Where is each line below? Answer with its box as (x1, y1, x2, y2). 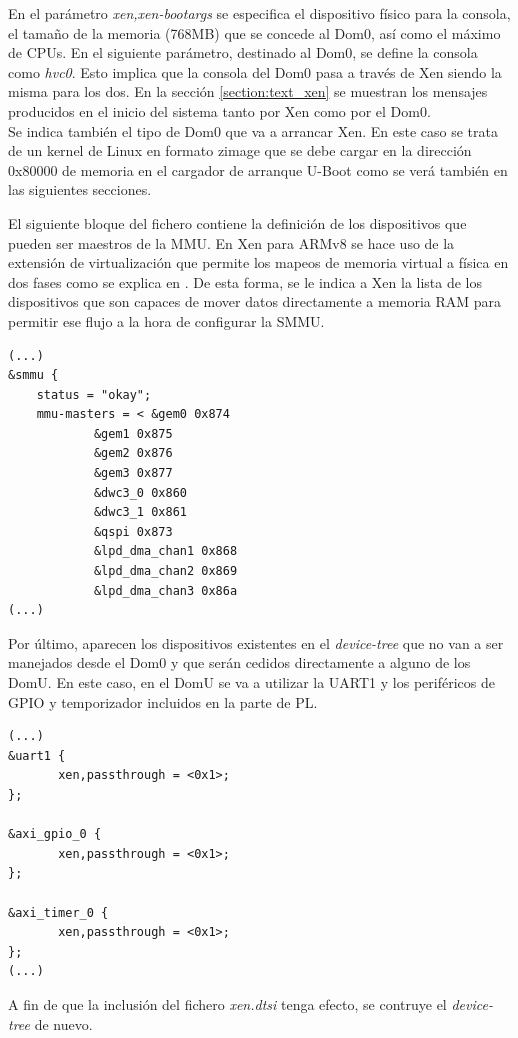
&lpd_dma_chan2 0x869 (93, 564, 238, 579)
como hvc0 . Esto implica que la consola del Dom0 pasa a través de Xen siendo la (8, 61, 502, 82)
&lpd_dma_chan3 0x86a (93, 583, 238, 598)
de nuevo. (34, 1013, 93, 1034)
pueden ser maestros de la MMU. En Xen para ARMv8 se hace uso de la (8, 232, 455, 253)
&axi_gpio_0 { (8, 827, 102, 842)
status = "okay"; (36, 387, 152, 402)
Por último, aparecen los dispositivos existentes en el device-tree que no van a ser (8, 632, 504, 653)
